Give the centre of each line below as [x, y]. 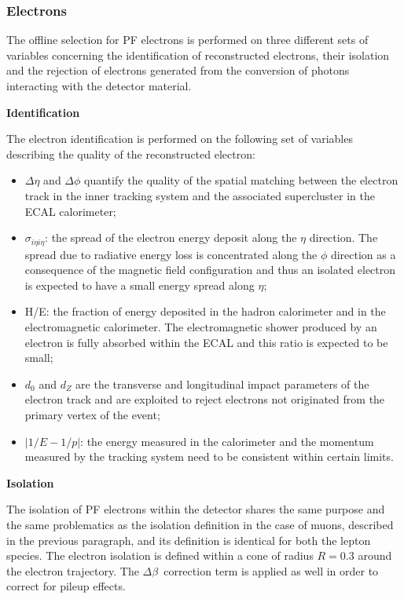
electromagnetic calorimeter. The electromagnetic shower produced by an [201, 326]
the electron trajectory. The [73, 570]
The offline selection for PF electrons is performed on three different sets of [187, 40]
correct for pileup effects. [66, 586]
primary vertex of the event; [92, 414]
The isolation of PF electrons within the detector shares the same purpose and [196, 509]
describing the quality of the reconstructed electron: [131, 153]
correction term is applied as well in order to [271, 570]
